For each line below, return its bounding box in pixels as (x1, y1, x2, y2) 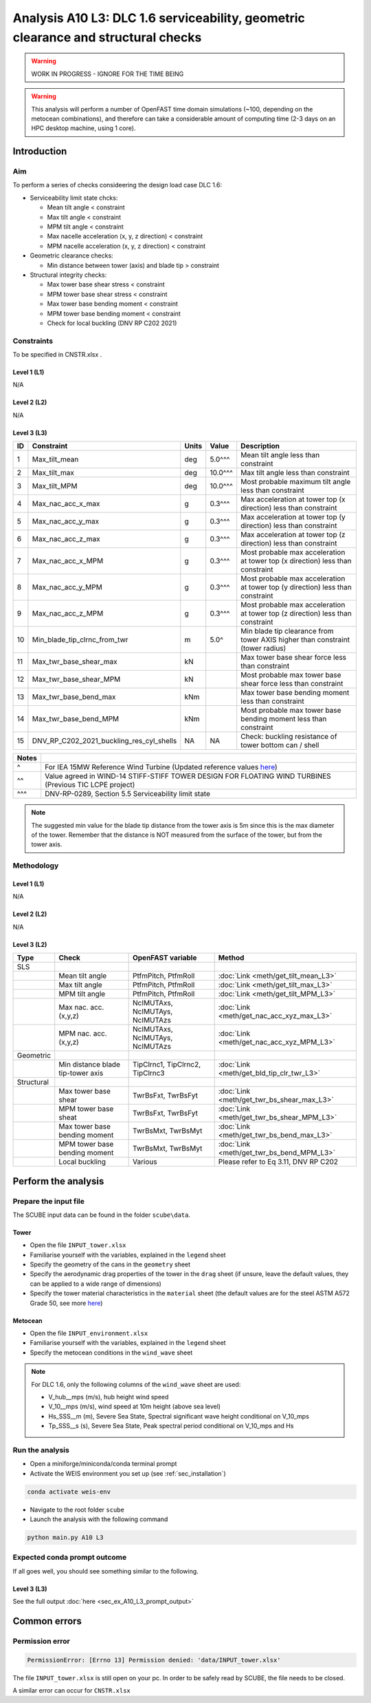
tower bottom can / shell (240, 740, 319, 750)
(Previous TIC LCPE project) (45, 780, 135, 790)
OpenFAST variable (132, 953, 197, 963)
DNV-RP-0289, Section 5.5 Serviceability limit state (45, 789, 211, 799)
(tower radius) (240, 644, 286, 654)
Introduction (12, 145, 67, 158)
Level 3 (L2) (12, 940, 47, 948)
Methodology (12, 861, 59, 870)
